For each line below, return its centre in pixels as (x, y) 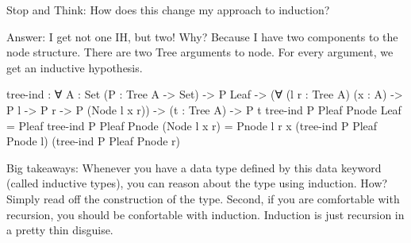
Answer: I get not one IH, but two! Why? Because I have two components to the (202, 36)
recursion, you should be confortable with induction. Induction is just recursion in (205, 214)
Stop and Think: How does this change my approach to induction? (168, 10)
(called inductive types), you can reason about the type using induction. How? (197, 183)
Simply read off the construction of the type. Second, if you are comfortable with (203, 198)
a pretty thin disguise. (60, 230)
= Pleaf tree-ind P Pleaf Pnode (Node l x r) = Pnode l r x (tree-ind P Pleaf (192, 125)
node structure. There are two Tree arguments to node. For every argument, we (200, 52)
